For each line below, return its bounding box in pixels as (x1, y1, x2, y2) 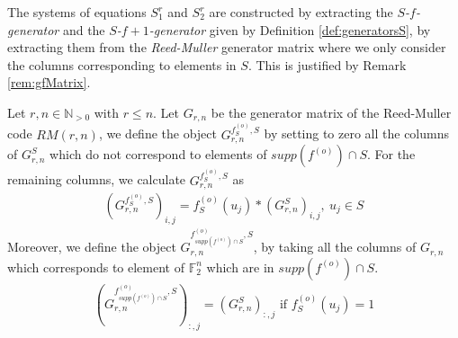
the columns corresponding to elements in (7, 55, 237, 74)
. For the (366, 145, 416, 164)
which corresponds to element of (7, 257, 184, 276)
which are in (206, 257, 274, 276)
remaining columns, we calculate (7, 170, 186, 189)
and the (62, 20, 105, 39)
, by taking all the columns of (253, 237, 417, 256)
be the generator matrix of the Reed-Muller (211, 102, 452, 121)
